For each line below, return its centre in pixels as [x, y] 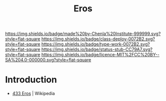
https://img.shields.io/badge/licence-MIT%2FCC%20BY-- [100, 55]
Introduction [31, 80]
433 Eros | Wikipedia [34, 94]
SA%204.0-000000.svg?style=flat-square [48, 60]
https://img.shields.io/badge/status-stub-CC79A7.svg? [97, 49]
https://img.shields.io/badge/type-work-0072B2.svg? [96, 44]
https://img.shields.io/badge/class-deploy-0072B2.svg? [98, 39]
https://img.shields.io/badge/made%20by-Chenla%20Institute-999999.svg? [83, 34]
